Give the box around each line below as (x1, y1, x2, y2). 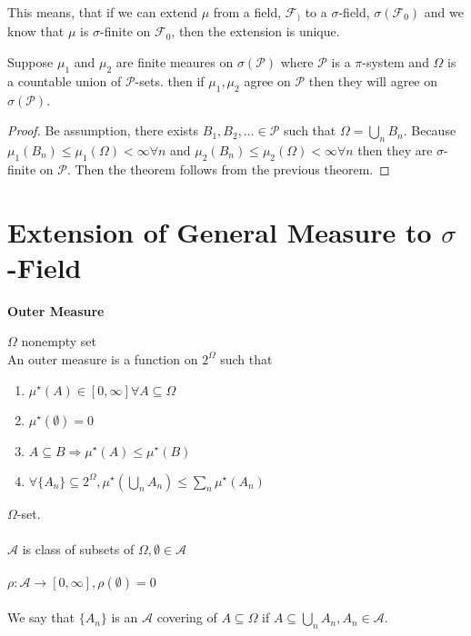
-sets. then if (135, 71, 205, 90)
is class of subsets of (22, 539, 135, 558)
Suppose (7, 53, 54, 72)
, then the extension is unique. (171, 22, 340, 41)
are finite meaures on (115, 53, 234, 72)
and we (424, 3, 464, 21)
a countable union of (7, 71, 122, 90)
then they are (357, 141, 433, 160)
